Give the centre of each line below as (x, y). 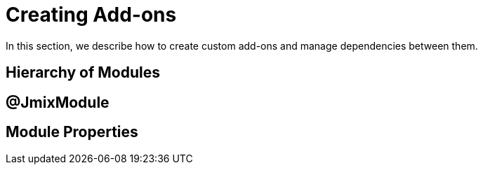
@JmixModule (58, 102)
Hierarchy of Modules (83, 73)
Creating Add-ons (91, 15)
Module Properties (72, 132)
